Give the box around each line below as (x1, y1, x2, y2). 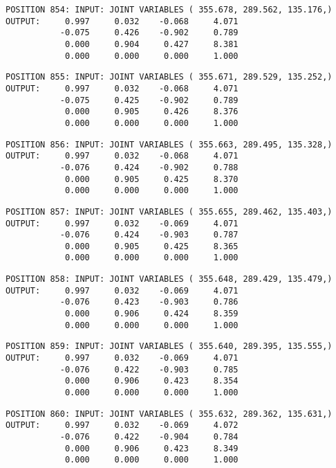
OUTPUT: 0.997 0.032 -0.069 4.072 (6, 420, 239, 431)
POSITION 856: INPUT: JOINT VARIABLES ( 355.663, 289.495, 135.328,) (6, 139, 333, 150)
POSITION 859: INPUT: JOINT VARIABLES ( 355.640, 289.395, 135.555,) (6, 341, 333, 352)
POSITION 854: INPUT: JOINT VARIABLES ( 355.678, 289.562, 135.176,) (6, 5, 333, 15)
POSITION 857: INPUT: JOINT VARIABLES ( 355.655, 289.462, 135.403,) (6, 206, 333, 217)
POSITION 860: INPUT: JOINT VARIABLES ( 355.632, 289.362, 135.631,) (6, 408, 333, 419)
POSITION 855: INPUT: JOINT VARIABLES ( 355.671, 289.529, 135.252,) (6, 72, 333, 82)
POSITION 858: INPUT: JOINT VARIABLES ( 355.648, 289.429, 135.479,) (6, 274, 333, 285)
